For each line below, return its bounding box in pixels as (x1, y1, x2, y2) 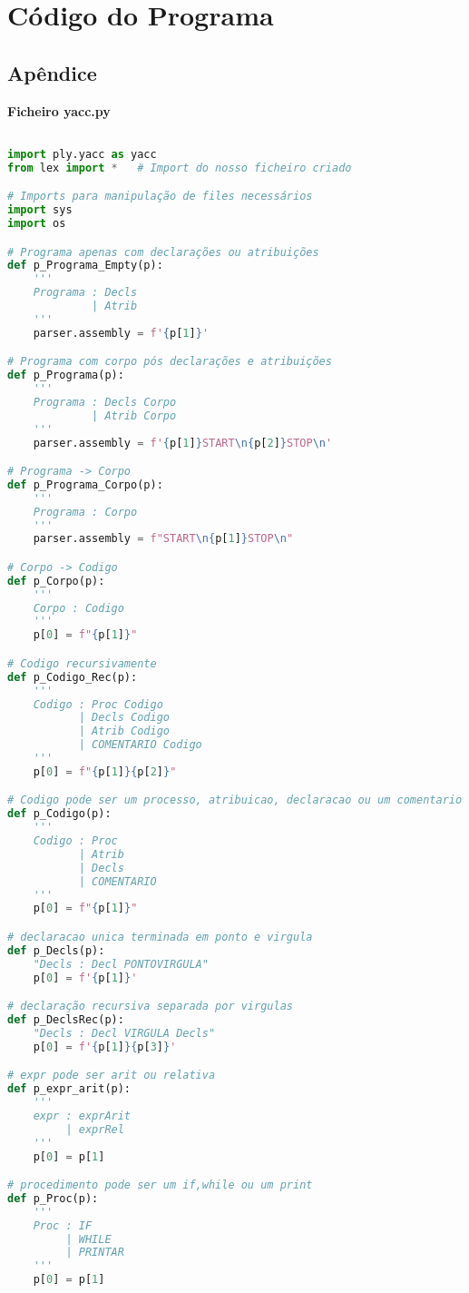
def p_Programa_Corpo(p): (7, 478, 163, 491)
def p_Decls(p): (7, 943, 105, 957)
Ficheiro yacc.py (7, 101, 111, 120)
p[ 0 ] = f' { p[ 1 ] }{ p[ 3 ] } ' (33, 1040, 177, 1053)
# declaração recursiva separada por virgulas (7, 1000, 293, 1013)
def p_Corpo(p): (7, 574, 105, 587)
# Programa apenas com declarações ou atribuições (7, 245, 319, 259)
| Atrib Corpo (92, 409, 177, 422)
